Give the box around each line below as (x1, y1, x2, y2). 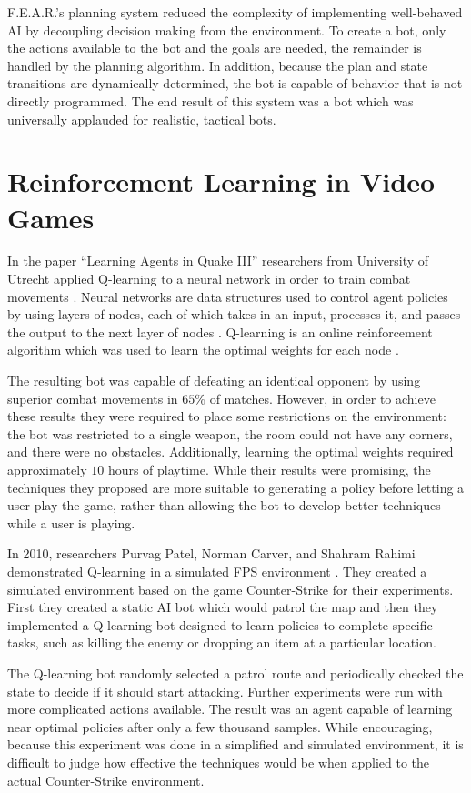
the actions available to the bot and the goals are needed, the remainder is (7, 38, 422, 57)
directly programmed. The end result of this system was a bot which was (7, 91, 414, 110)
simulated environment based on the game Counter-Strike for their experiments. (7, 579, 454, 598)
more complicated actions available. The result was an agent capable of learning (7, 699, 453, 718)
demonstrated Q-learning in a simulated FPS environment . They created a (7, 561, 427, 580)
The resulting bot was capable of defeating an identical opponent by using (7, 371, 421, 390)
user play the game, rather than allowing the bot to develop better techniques (7, 496, 441, 515)
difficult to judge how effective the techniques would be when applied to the (7, 752, 430, 771)
